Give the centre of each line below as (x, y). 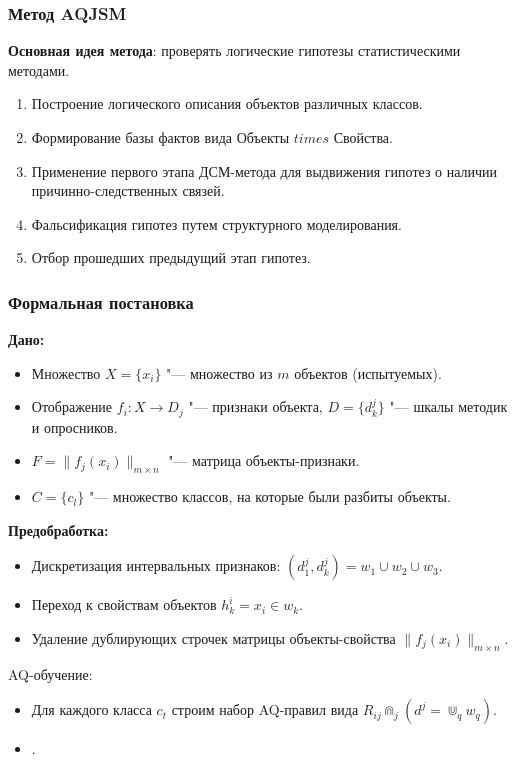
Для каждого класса (91, 709)
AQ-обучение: (50, 673)
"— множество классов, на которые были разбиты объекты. (269, 496)
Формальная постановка (101, 301)
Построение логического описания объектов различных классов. (227, 103)
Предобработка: (58, 529)
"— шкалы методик (448, 406)
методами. (39, 69)
